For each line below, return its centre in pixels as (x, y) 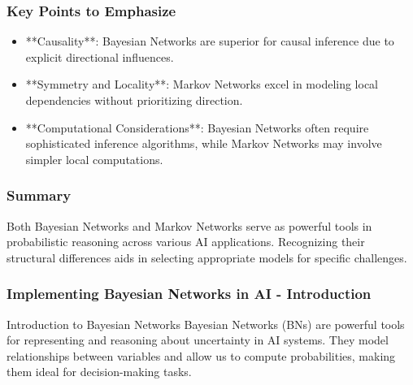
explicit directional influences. (100, 56)
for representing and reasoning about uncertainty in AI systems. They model (198, 340)
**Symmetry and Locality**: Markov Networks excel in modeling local (202, 84)
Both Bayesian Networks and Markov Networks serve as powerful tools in (189, 225)
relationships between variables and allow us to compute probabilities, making (201, 355)
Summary (39, 195)
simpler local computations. (94, 159)
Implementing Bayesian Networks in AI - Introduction (189, 294)
